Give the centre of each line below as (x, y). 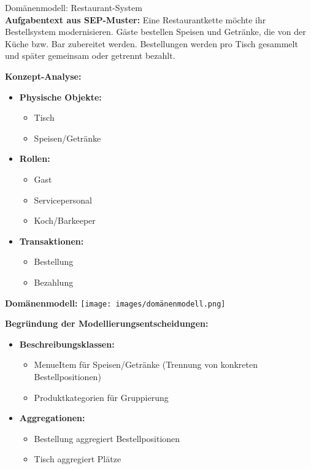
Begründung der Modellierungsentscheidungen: (107, 323)
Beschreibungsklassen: (67, 344)
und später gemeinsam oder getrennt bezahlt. (90, 55)
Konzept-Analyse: (43, 76)
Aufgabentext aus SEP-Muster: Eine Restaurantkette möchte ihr (136, 19)
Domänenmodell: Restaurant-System (74, 7)
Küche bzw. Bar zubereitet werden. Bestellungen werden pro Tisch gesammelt (152, 43)
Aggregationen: (52, 418)
